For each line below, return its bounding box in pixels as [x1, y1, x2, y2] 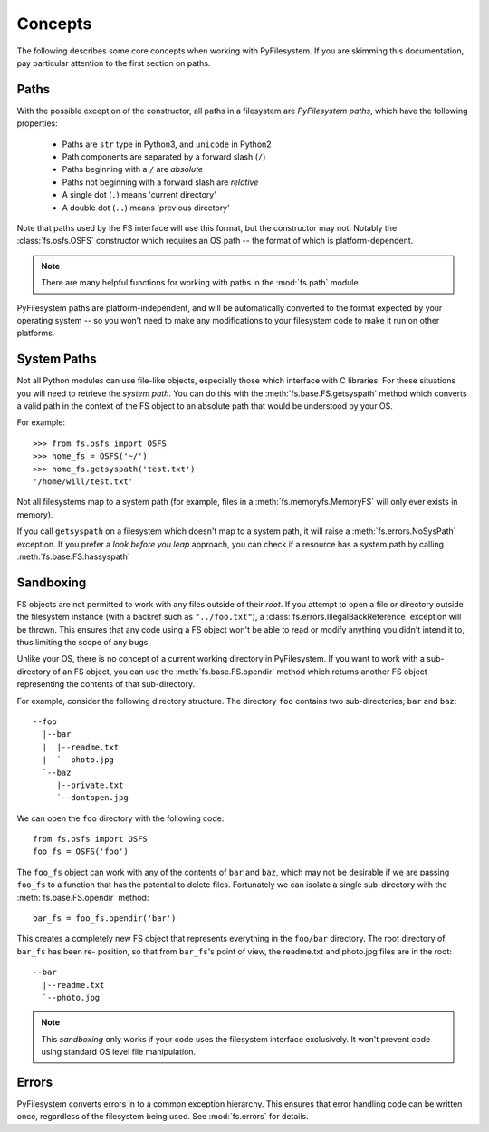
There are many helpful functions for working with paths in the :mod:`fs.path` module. [41, 277, 361, 288]
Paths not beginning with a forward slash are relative [62, 177, 259, 188]
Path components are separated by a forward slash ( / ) [62, 151, 266, 162]
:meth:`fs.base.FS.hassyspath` [16, 551, 130, 562]
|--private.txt [56, 779, 124, 790]
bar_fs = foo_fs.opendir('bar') [33, 914, 177, 924]
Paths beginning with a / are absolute [62, 164, 204, 175]
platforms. [16, 327, 55, 339]
